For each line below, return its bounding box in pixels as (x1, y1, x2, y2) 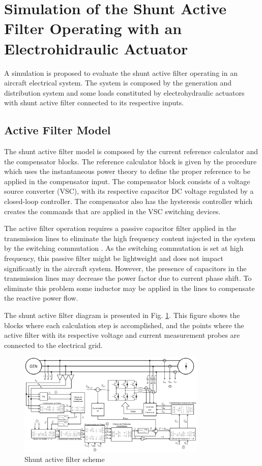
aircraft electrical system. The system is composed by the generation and (4, 77, 232, 88)
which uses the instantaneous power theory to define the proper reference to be (4, 166, 250, 177)
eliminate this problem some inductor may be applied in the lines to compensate (4, 282, 255, 293)
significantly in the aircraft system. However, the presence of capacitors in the (4, 263, 247, 273)
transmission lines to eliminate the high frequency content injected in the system (4, 232, 256, 243)
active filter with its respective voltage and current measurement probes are (4, 330, 240, 340)
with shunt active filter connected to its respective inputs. (4, 97, 184, 108)
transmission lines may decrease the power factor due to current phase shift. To (4, 273, 252, 283)
